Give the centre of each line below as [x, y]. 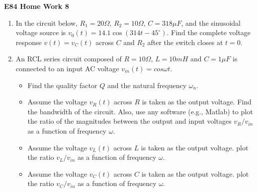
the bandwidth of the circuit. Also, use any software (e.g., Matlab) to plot [140, 111]
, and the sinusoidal [211, 23]
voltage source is [41, 32]
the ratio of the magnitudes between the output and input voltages [129, 121]
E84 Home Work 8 [37, 6]
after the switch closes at [185, 42]
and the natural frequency [147, 85]
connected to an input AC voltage [67, 68]
